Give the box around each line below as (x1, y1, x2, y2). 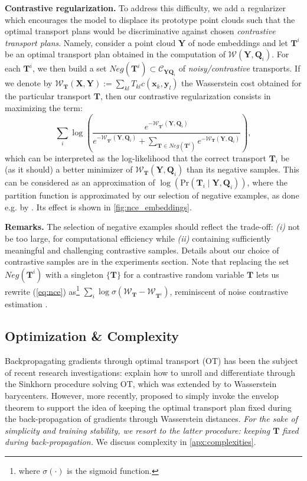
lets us (256, 268, 279, 280)
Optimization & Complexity (5, 327, 179, 345)
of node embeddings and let (188, 36, 288, 48)
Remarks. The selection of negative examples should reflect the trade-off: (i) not (5, 220, 300, 233)
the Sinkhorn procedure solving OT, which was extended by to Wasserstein (5, 378, 277, 390)
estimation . (5, 298, 48, 310)
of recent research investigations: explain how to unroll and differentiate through (5, 366, 296, 378)
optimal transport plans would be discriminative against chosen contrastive (5, 25, 276, 37)
